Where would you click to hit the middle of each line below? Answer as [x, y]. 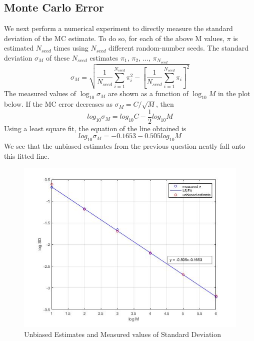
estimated [19, 48]
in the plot [234, 93]
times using [71, 48]
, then [165, 104]
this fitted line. [27, 155]
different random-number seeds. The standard [179, 48]
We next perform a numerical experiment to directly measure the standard [118, 28]
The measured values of [40, 93]
